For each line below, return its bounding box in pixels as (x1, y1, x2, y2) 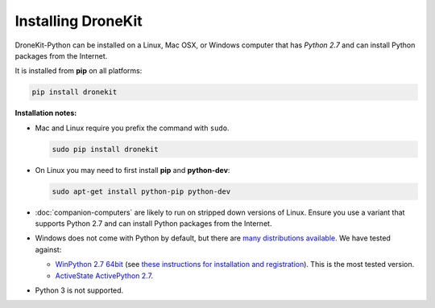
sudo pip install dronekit (52, 145, 159, 154)
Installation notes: (14, 109, 77, 118)
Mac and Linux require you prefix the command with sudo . (35, 123, 230, 133)
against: (35, 244, 62, 254)
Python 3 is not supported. (35, 285, 124, 295)
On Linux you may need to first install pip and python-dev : (35, 165, 230, 175)
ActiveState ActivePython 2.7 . (55, 270, 153, 281)
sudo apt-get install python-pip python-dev (52, 187, 231, 196)
